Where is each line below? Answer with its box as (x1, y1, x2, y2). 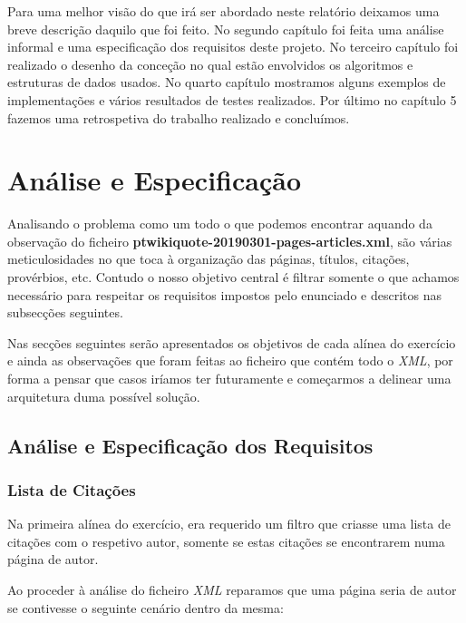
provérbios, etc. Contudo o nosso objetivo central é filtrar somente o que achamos (7, 268, 460, 287)
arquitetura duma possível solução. (7, 386, 200, 405)
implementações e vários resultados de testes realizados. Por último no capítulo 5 (7, 90, 457, 109)
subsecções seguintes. (7, 303, 123, 322)
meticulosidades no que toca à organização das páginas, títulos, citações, (7, 249, 410, 268)
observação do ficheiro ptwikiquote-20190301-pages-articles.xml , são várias (7, 231, 452, 250)
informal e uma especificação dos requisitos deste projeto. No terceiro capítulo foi (7, 37, 459, 56)
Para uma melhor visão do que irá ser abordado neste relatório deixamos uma (7, 2, 440, 20)
